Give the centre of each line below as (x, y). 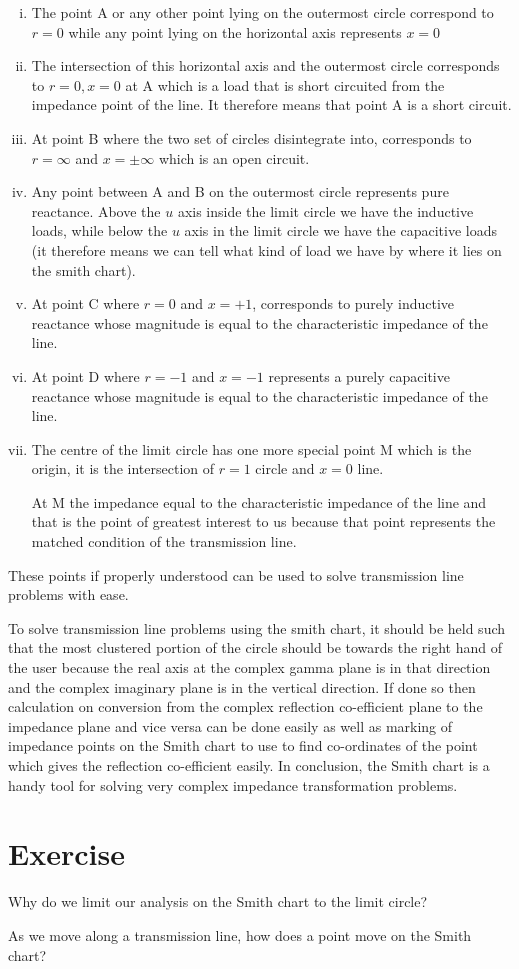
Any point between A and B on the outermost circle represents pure (240, 191)
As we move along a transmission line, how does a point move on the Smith (240, 934)
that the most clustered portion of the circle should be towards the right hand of (255, 647)
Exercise (66, 853)
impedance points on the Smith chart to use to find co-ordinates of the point (243, 745)
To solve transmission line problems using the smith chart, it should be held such (257, 627)
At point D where (85, 375)
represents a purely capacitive (359, 375)
